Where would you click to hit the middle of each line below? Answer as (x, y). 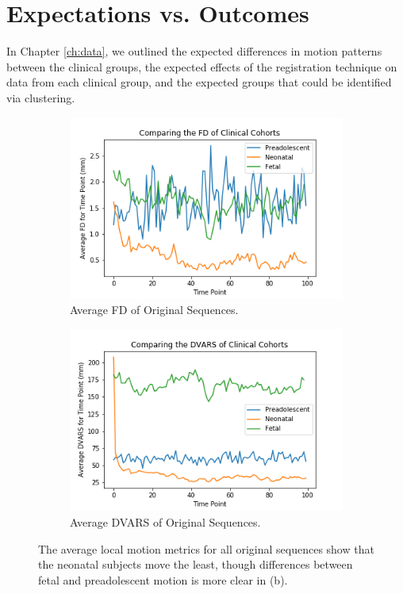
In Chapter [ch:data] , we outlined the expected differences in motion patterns (194, 51)
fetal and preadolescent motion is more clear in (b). (163, 579)
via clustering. (41, 97)
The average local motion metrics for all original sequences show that (206, 548)
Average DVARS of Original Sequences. (165, 521)
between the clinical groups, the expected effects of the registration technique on (202, 66)
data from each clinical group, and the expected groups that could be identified (199, 82)
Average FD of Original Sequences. (154, 310)
